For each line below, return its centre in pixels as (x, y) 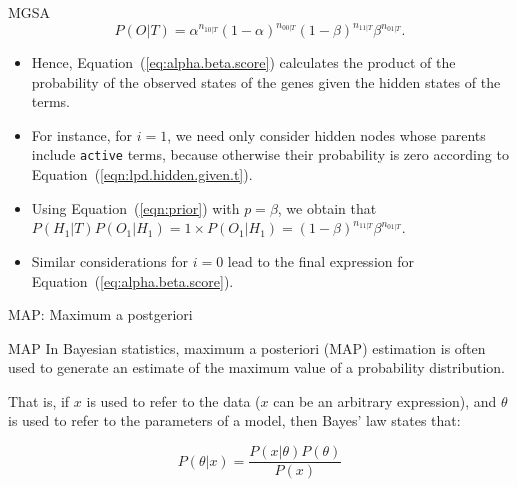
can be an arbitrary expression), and (385, 400)
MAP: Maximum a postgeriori (100, 314)
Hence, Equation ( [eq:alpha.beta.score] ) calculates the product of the (243, 62)
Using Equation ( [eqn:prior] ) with (135, 207)
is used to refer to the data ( (173, 400)
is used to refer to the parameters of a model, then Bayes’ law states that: (234, 420)
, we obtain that (327, 207)
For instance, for (82, 134)
